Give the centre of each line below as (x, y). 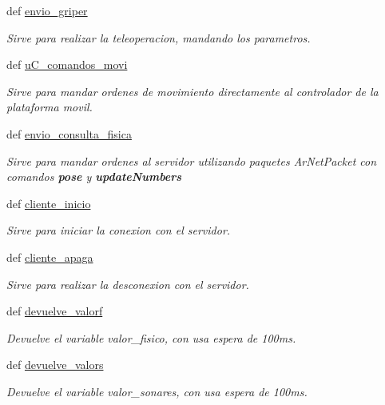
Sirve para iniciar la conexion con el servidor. (119, 230)
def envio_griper (47, 10)
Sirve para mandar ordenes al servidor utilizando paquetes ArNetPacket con (192, 160)
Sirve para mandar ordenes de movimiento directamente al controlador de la (192, 91)
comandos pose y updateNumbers (94, 176)
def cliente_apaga (50, 257)
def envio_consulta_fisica (69, 133)
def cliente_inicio (49, 203)
